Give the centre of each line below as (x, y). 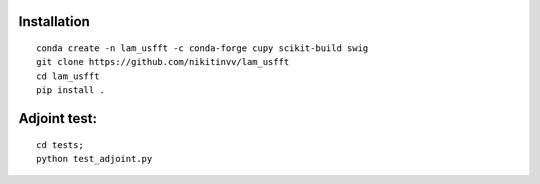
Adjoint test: (57, 118)
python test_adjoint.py (94, 158)
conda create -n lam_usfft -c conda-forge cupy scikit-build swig (202, 48)
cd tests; (60, 144)
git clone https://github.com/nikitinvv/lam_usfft (163, 62)
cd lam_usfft (68, 76)
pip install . (70, 90)
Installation (54, 21)
